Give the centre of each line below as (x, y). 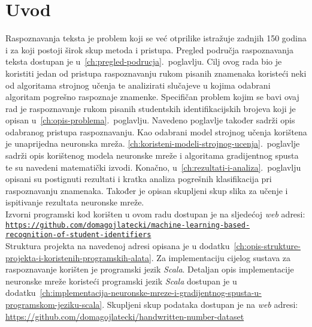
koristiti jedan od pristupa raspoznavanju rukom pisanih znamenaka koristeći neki (156, 73)
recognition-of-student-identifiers (78, 235)
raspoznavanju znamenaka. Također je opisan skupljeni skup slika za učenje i (147, 190)
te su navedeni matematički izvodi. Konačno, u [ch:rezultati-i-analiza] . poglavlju (153, 167)
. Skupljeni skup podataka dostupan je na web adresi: (200, 304)
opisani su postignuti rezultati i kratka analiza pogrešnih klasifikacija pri (139, 179)
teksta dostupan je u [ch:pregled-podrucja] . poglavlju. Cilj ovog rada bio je (144, 61)
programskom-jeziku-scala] (54, 304)
